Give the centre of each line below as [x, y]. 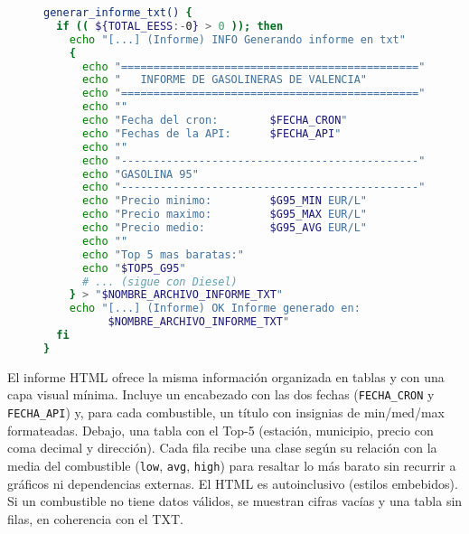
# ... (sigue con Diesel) [159, 281]
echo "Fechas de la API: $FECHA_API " [211, 133]
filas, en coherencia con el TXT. [95, 518]
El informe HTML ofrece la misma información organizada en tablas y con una [226, 376]
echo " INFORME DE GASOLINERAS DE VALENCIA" [224, 80]
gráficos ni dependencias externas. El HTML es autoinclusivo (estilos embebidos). [233, 483]
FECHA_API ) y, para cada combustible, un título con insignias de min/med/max [226, 412]
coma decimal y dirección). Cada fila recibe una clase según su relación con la [222, 448]
